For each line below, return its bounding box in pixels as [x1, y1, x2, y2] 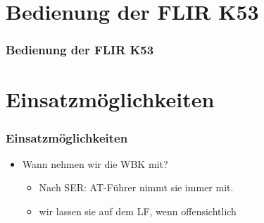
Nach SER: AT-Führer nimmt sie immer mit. [39, 180, 234, 195]
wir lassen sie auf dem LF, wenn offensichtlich [39, 204, 237, 218]
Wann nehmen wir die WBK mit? [22, 156, 168, 171]
